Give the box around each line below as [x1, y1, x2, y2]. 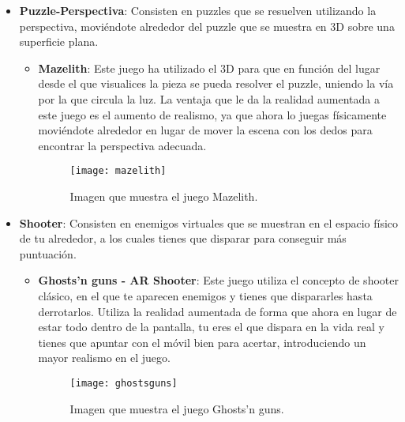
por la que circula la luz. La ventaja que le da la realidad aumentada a [38, 90, 380, 107]
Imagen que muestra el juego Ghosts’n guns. [69, 400, 284, 416]
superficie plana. [19, 33, 99, 50]
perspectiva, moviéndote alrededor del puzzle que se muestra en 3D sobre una [19, 17, 395, 34]
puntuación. [19, 245, 77, 262]
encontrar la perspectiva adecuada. [38, 137, 207, 153]
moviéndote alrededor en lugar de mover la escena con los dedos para [38, 122, 373, 138]
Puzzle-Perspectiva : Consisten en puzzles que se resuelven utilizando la [19, 2, 377, 18]
